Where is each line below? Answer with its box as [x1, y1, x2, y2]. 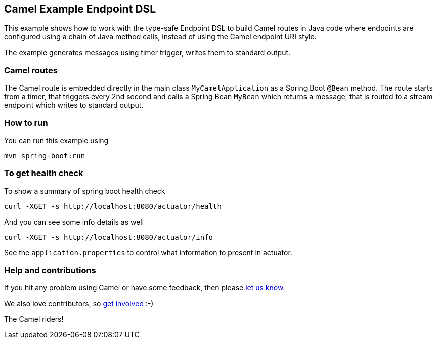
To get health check [4, 168, 83, 179]
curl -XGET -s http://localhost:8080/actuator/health [4, 202, 222, 210]
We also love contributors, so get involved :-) [4, 299, 154, 308]
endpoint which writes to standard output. [4, 101, 144, 110]
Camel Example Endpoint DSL [4, 3, 156, 15]
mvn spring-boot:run [4, 151, 85, 160]
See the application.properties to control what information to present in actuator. [4, 248, 292, 257]
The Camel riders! [4, 315, 64, 324]
